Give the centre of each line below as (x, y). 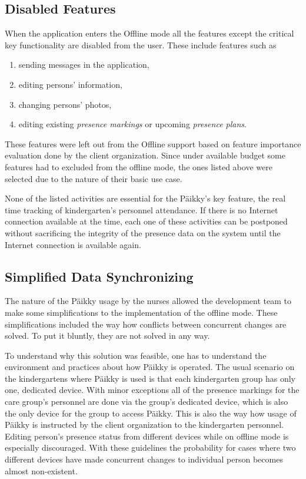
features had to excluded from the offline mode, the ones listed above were (139, 166)
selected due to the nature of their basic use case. (94, 178)
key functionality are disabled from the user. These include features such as (141, 44)
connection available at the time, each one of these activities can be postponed (146, 221)
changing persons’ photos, (65, 104)
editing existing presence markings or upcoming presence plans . (132, 124)
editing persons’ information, (70, 84)
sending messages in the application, (84, 65)
